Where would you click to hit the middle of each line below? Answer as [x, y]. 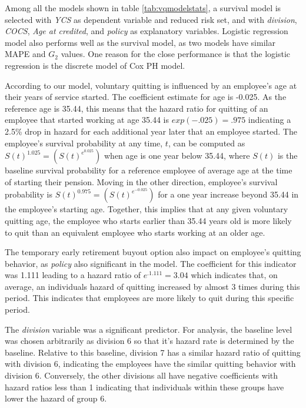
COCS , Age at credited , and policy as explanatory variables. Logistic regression [147, 31]
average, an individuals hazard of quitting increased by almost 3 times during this [152, 286]
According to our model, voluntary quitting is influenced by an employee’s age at [151, 85]
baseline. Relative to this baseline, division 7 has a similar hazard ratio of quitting [153, 352]
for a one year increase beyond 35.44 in [228, 194]
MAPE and [25, 54]
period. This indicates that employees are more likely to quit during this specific [149, 298]
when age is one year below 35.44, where [177, 155]
